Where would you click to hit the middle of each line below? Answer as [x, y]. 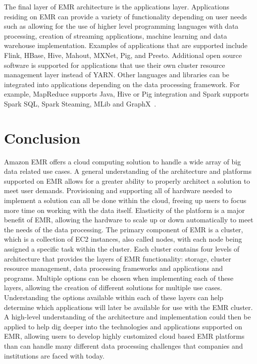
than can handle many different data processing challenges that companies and [124, 345]
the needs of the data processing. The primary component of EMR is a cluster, [124, 229]
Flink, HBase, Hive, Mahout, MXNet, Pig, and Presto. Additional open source [123, 55]
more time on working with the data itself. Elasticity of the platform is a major [125, 210]
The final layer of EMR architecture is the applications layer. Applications [117, 6]
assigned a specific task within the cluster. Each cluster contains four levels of [122, 249]
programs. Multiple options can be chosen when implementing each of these [119, 278]
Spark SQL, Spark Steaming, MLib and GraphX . [80, 103]
